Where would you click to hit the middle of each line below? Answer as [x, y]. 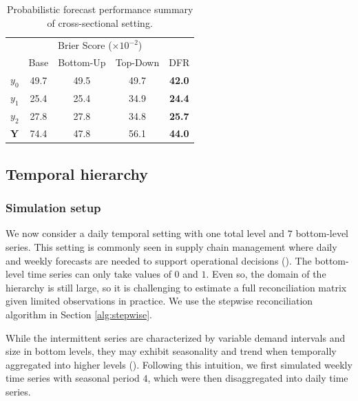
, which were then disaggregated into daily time [248, 378]
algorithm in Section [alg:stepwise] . [79, 314]
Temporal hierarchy [77, 173]
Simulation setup [53, 208]
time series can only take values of [99, 274]
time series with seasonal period [73, 378]
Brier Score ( [85, 45]
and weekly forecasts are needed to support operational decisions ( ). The [159, 260]
